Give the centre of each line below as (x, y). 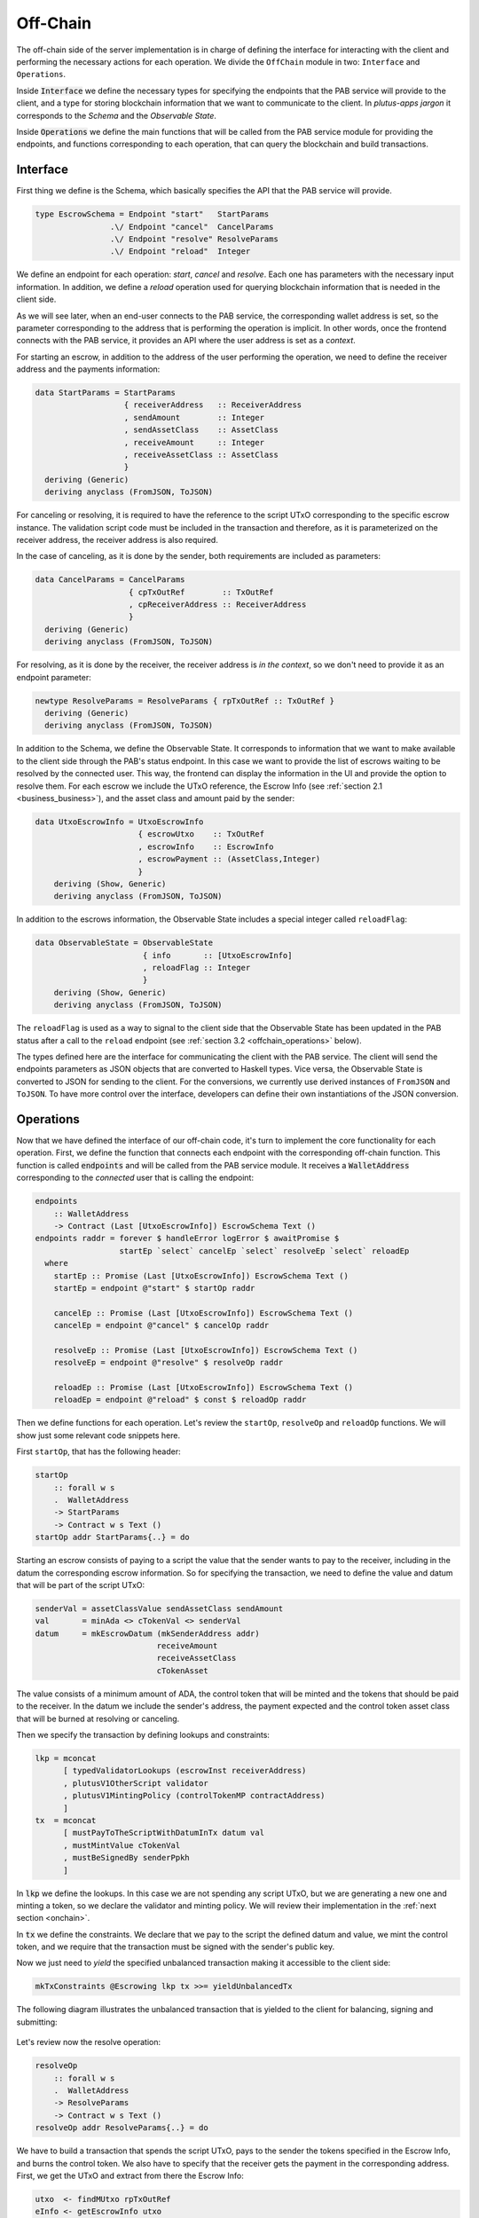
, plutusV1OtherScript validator (136, 1783)
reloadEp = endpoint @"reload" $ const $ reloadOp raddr (180, 1400)
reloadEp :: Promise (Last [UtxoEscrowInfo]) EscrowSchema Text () (204, 1388)
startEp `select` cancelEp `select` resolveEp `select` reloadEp (264, 1251)
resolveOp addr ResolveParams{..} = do (122, 2128)
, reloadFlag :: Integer (196, 968)
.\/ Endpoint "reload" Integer (180, 252)
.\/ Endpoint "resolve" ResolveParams (194, 239)
